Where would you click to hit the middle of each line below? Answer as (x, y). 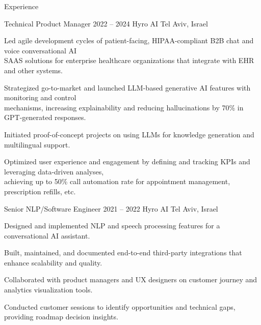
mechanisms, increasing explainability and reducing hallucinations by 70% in (124, 107)
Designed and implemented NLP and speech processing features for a (112, 226)
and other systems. (33, 70)
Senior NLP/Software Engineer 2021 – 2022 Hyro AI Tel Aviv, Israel (111, 208)
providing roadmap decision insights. (61, 317)
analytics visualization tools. (48, 290)
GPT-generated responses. (45, 117)
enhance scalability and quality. (53, 262)
